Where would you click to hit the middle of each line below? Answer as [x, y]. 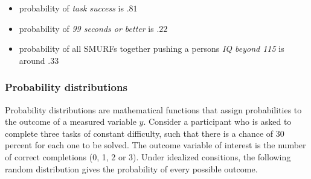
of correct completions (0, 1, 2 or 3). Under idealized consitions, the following [148, 156]
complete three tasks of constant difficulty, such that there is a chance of [139, 133]
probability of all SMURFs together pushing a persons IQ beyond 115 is [152, 49]
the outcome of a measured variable [71, 121]
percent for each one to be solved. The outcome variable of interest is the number [155, 145]
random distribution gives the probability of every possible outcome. [131, 168]
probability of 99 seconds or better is [86, 28]
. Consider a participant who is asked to [217, 121]
